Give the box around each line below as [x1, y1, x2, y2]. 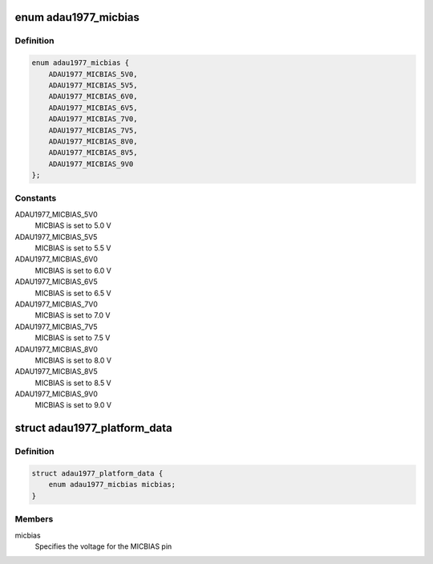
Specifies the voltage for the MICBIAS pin [34, 542, 172, 551]
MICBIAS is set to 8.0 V [34, 355, 112, 365]
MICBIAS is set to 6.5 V [34, 288, 111, 298]
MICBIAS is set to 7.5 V [34, 333, 111, 343]
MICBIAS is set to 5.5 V [34, 243, 111, 253]
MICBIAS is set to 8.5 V [34, 378, 111, 387]
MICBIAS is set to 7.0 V [34, 310, 111, 320]
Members [14, 513, 54, 525]
